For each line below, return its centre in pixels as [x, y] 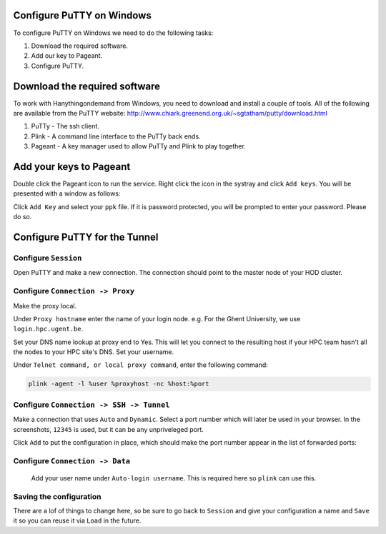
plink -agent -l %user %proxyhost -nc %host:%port [119, 384]
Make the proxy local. [45, 306]
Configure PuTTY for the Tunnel [86, 237]
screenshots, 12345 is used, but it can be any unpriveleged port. [108, 429]
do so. [23, 217]
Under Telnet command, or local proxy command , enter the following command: [140, 365]
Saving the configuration [57, 496]
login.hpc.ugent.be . [48, 329]
